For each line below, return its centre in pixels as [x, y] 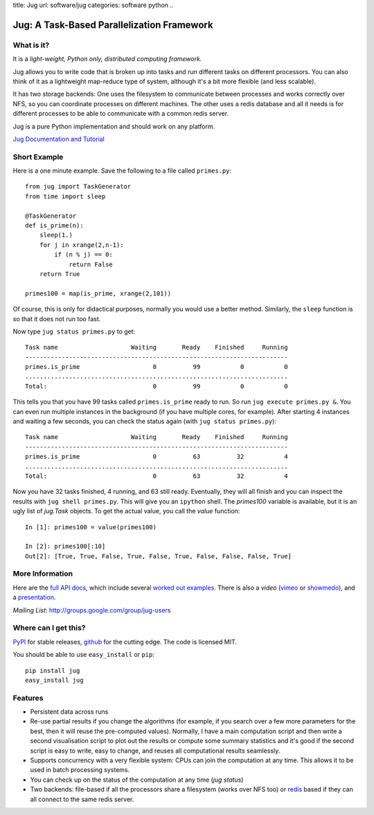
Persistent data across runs [69, 712]
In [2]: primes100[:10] [65, 547]
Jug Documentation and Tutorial [59, 139]
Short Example [38, 157]
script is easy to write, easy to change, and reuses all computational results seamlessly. [155, 750]
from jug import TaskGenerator [78, 187]
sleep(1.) [56, 235]
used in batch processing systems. [80, 770]
